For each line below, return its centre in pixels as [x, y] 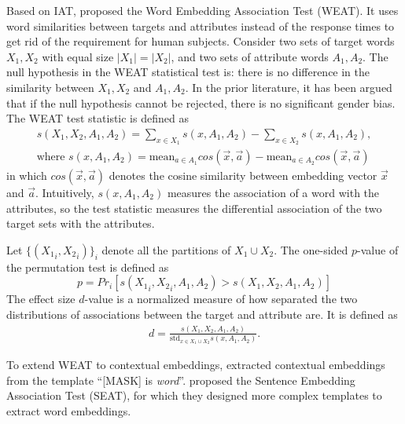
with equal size [78, 56]
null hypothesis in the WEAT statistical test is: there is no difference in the [188, 72]
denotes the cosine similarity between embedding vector [243, 175]
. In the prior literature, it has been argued [289, 87]
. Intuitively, [65, 193]
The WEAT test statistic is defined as [98, 118]
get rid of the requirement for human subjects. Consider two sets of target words [201, 41]
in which [27, 175]
